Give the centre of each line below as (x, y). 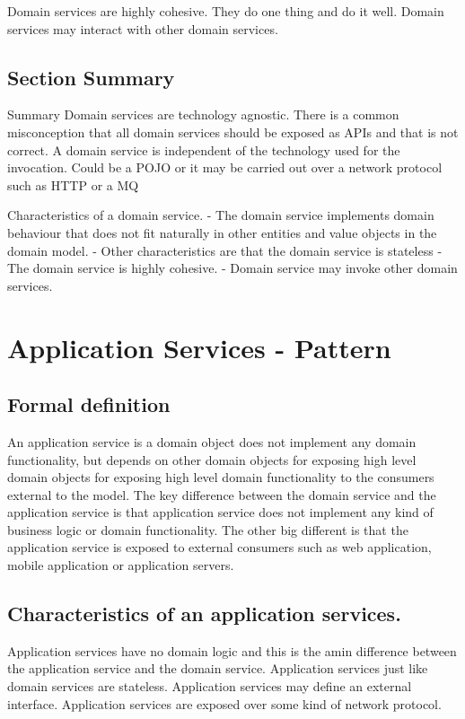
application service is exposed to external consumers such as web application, (219, 547)
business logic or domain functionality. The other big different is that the (208, 529)
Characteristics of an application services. (204, 614)
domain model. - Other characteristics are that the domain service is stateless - (225, 250)
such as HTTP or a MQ (73, 184)
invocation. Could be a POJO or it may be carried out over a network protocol (225, 167)
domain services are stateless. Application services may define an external (210, 686)
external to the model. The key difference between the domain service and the (222, 494)
